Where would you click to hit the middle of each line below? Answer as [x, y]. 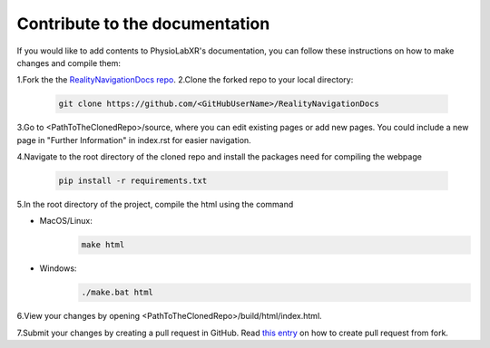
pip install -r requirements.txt [133, 181]
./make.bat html [118, 293]
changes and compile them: [69, 63]
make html [103, 245]
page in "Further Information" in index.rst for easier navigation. [134, 140]
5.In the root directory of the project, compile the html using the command [155, 205]
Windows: [58, 268]
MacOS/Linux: [66, 221]
